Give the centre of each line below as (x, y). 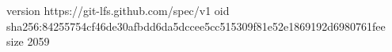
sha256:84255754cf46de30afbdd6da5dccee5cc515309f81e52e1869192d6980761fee (196, 26)
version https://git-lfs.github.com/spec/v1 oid (118, 10)
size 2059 (28, 41)
